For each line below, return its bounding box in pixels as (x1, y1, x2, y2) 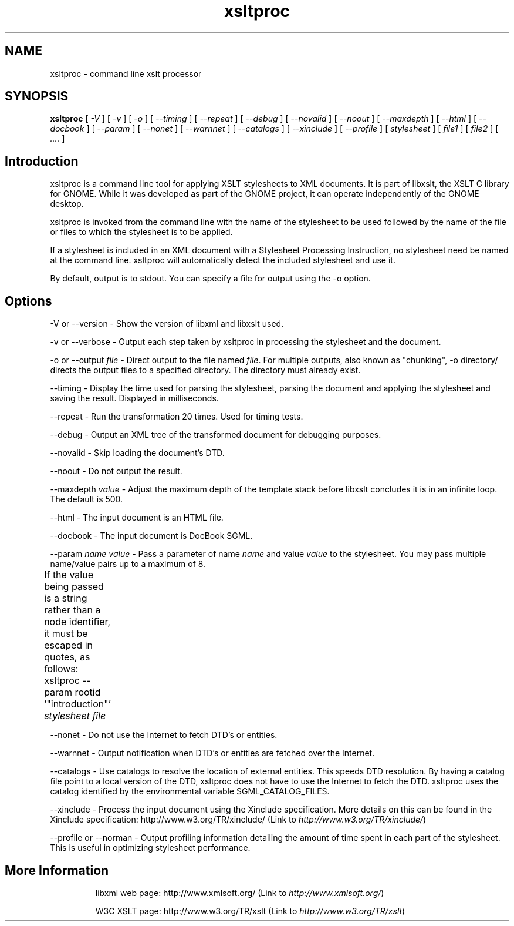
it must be (44, 628, 88, 640)
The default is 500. (50, 494, 123, 505)
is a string (44, 592, 87, 605)
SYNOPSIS (5, 89, 69, 104)
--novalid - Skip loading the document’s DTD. (50, 448, 225, 458)
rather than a (44, 604, 101, 616)
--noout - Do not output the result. (50, 466, 182, 477)
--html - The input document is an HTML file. (50, 512, 224, 523)
